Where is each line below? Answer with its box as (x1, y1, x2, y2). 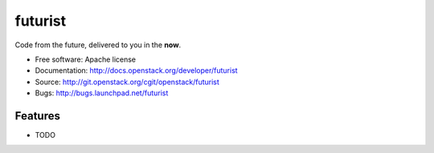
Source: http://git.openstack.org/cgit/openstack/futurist (35, 77, 220, 87)
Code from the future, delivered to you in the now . (14, 40, 182, 50)
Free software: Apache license (35, 54, 137, 64)
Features (14, 109, 60, 123)
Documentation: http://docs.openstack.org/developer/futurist (35, 66, 238, 75)
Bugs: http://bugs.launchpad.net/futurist (35, 88, 169, 98)
